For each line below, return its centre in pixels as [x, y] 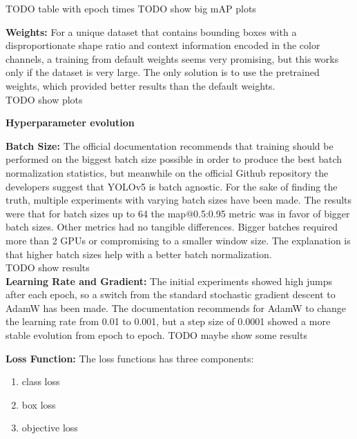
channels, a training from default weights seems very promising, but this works [172, 58]
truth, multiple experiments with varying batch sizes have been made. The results [179, 200]
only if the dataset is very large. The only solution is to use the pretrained [163, 72]
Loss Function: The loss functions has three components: [130, 358]
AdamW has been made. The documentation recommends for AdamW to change [176, 308]
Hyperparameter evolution [70, 123]
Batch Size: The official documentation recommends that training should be [170, 145]
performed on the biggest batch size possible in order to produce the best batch [174, 159]
